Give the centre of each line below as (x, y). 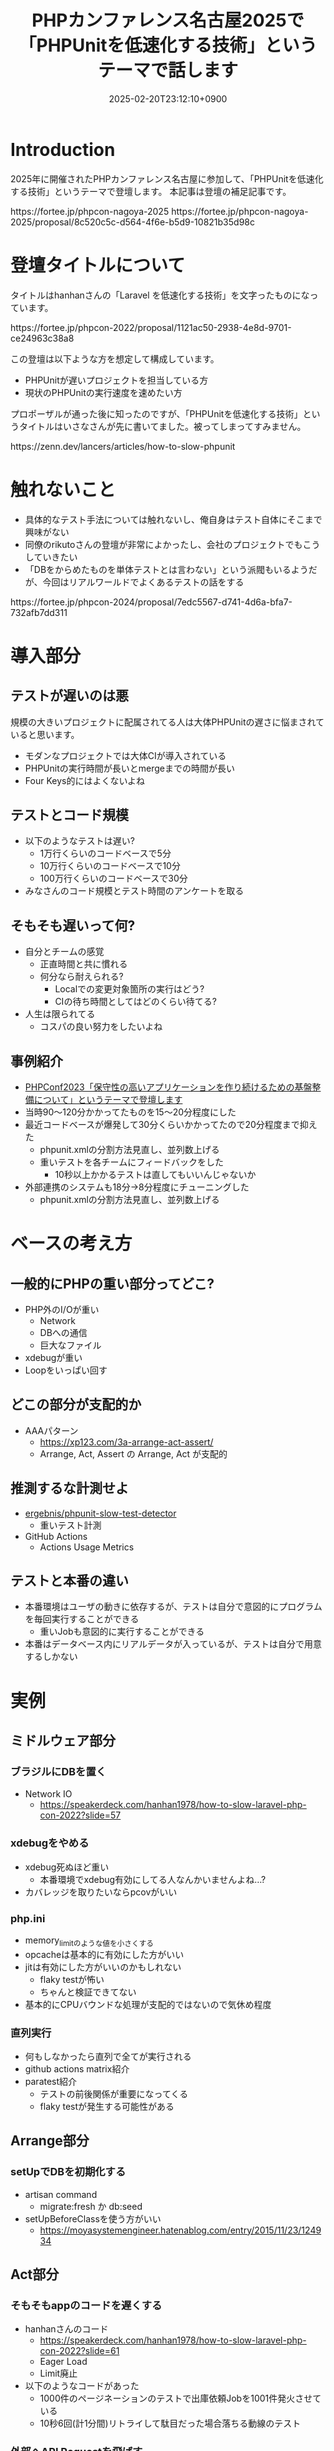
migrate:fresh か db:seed (91, 2206)
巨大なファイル (70, 1345)
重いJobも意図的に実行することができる (122, 1632)
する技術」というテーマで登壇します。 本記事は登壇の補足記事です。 (151, 191)
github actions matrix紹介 (77, 2069)
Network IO (48, 1794)
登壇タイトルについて (98, 265)
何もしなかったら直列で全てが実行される (108, 2056)
